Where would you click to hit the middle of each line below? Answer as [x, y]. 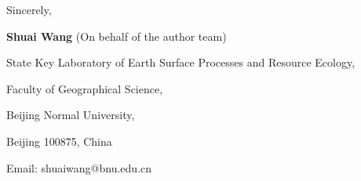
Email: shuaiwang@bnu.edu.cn [79, 167]
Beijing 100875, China [59, 141]
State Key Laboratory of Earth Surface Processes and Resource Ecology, [181, 62]
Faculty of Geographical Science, [85, 88]
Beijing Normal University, [71, 115]
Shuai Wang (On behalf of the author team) [117, 36]
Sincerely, [29, 9]
